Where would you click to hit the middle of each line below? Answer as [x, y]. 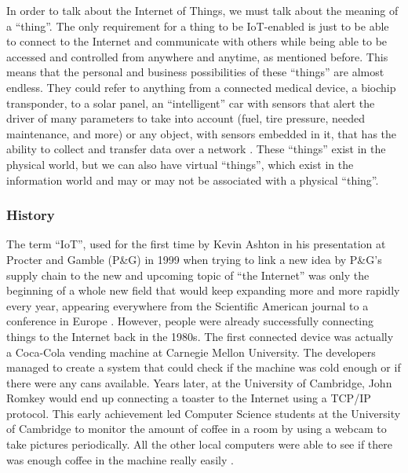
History [31, 215]
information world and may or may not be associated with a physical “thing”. [193, 180]
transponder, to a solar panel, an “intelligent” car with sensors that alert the [191, 103]
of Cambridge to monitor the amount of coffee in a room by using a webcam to [197, 429]
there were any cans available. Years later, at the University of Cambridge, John [199, 382]
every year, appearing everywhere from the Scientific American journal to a [188, 305]
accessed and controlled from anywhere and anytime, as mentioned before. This [197, 56]
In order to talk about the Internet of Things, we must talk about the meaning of [202, 10]
